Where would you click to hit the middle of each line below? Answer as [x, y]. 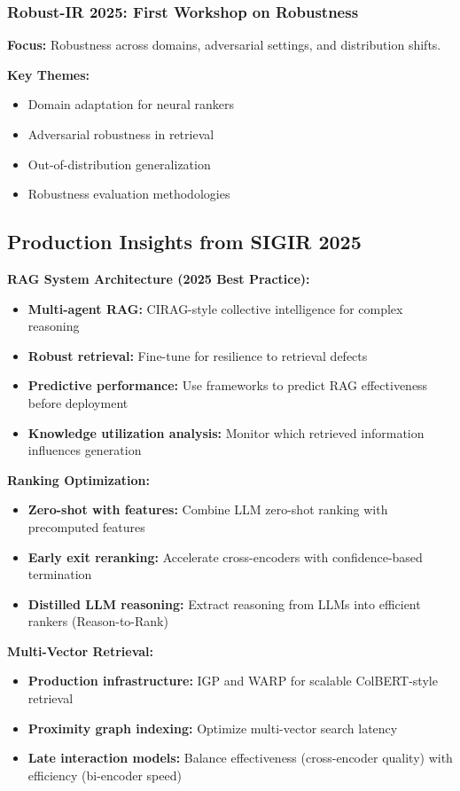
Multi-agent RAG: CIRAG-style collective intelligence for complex [215, 308]
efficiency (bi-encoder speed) [105, 775]
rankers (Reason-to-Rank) [98, 621]
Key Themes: [48, 74]
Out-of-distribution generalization [119, 164]
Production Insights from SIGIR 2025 [184, 242]
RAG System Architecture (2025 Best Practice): [159, 278]
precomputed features [86, 526]
